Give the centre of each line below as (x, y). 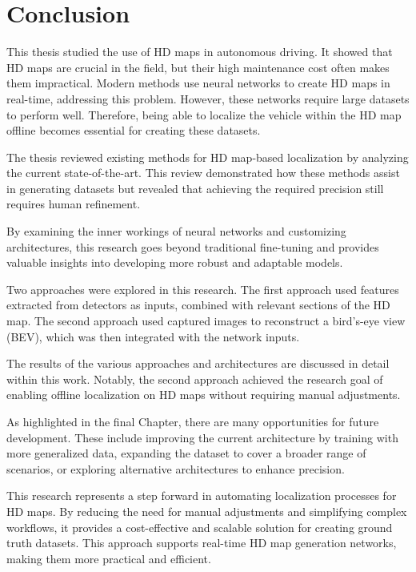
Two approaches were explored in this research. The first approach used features (203, 289)
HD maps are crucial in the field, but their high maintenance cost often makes (198, 67)
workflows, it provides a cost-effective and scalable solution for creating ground (200, 527)
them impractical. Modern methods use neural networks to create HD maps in (198, 83)
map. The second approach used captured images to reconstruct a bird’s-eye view (206, 321)
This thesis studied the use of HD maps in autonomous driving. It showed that (200, 52)
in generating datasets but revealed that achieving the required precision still (195, 188)
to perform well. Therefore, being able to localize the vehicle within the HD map (204, 114)
